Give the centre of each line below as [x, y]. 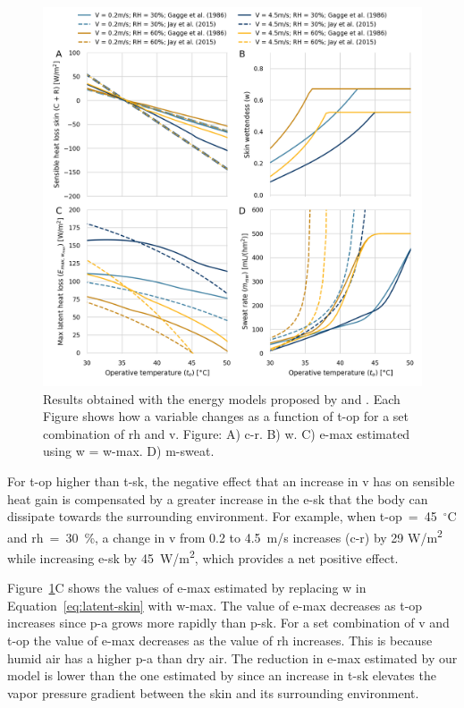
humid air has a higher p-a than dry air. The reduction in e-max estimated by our [232, 657]
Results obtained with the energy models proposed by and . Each [222, 398]
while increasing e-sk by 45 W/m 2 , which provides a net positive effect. [203, 556]
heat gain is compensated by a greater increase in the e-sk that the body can [218, 498]
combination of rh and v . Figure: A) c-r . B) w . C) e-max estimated [227, 433]
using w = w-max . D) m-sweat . [129, 451]
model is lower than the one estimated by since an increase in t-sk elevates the [222, 675]
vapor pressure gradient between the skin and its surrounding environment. [213, 692]
